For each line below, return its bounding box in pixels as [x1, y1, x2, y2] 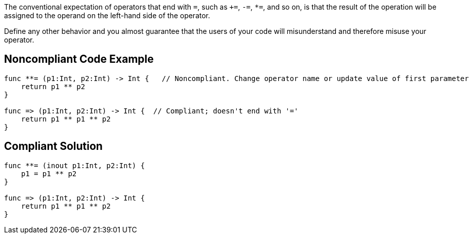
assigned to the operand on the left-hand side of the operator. [4, 11, 210, 20]
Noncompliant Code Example [4, 53, 154, 66]
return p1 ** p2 [21, 82, 85, 91]
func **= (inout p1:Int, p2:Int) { [4, 161, 145, 170]
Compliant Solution [4, 140, 103, 153]
